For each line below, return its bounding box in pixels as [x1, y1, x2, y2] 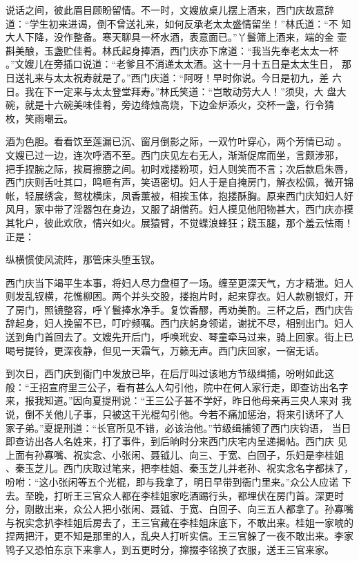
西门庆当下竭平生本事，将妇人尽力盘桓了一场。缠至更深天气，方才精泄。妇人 [6, 275, 353, 289]
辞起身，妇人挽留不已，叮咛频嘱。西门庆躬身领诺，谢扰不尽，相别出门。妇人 [6, 316, 353, 330]
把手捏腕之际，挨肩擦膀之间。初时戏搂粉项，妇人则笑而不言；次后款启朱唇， [6, 161, 353, 175]
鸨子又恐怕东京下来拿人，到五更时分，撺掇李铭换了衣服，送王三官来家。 [6, 542, 334, 556]
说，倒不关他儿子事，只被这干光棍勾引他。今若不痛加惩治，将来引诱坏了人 [6, 407, 344, 421]
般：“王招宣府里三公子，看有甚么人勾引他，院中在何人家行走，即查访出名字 [6, 379, 349, 394]
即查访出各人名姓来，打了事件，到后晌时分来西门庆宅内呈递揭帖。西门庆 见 [6, 434, 347, 448]
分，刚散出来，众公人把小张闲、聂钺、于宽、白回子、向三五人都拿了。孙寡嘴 [6, 502, 353, 516]
